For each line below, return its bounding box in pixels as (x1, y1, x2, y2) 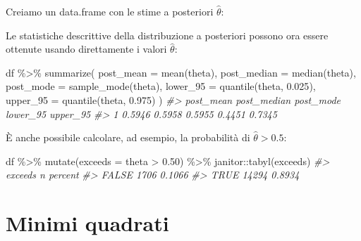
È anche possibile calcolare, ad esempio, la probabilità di (6, 130, 250, 145)
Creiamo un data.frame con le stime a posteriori (6, 4, 214, 18)
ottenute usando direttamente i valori (6, 41, 167, 56)
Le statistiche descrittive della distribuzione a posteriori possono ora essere (6, 27, 329, 42)
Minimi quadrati (6, 209, 169, 237)
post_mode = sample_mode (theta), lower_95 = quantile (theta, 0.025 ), (6, 79, 316, 93)
